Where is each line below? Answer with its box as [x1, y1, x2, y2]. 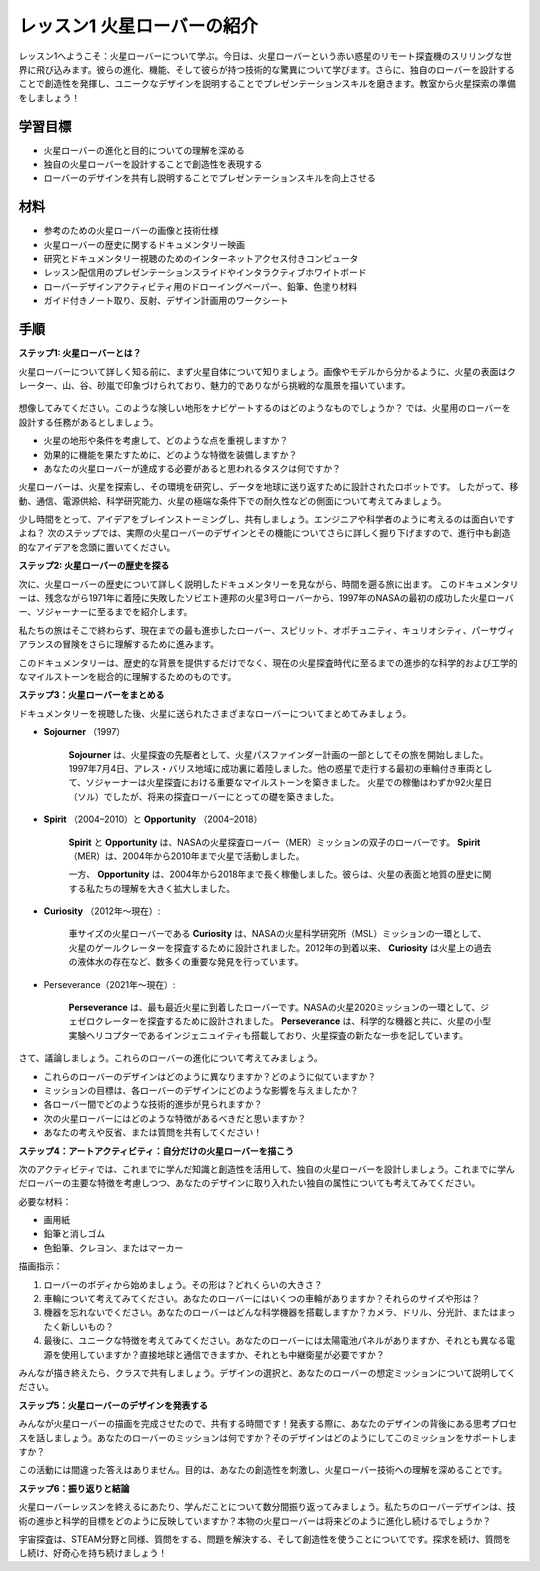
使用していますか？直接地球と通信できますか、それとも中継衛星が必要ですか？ [60, 1348, 385, 1360]
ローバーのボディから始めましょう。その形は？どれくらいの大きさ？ [43, 1278, 324, 1290]
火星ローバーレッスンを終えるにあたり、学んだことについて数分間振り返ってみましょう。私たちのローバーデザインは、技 [18, 1501, 516, 1513]
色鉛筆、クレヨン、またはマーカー [43, 1241, 184, 1254]
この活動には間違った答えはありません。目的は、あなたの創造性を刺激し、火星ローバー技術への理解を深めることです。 [18, 1464, 508, 1476]
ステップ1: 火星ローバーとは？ [18, 347, 142, 359]
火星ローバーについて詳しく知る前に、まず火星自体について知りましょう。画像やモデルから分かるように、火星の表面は [18, 365, 508, 377]
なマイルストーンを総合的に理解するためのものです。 [18, 670, 237, 682]
